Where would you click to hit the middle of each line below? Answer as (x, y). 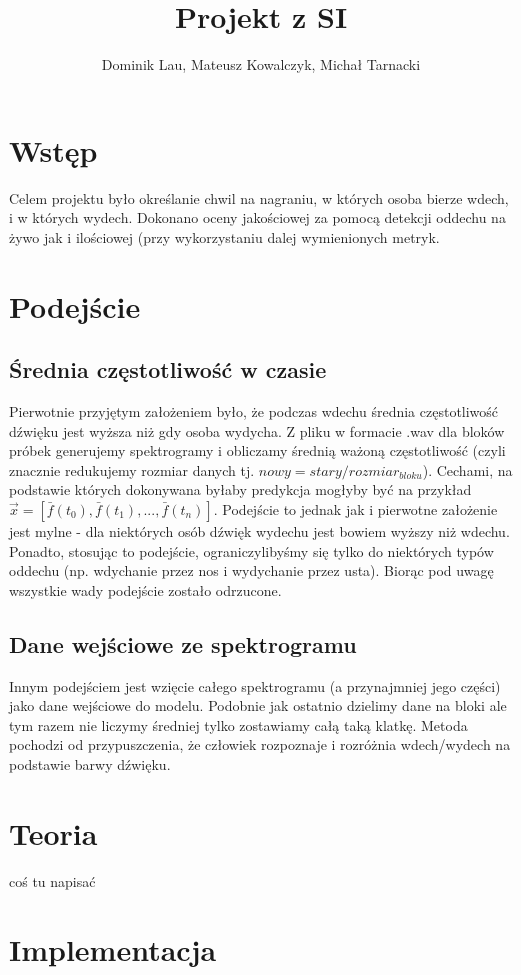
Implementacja (113, 949)
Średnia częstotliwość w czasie (168, 369)
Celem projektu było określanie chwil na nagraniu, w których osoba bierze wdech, (259, 197)
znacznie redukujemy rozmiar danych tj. (132, 469)
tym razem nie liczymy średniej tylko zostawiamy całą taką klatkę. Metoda (238, 724)
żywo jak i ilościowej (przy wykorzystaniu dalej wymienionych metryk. (224, 236)
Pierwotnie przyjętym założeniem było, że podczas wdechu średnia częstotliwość (254, 411)
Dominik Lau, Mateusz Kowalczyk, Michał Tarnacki (261, 64)
